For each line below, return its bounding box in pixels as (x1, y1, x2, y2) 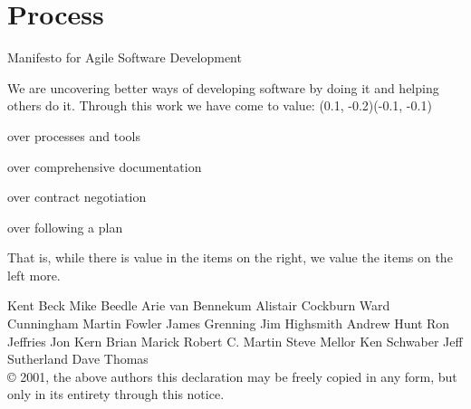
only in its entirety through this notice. (7, 385, 225, 404)
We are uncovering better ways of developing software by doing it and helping (7, 78, 439, 97)
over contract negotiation (7, 187, 147, 206)
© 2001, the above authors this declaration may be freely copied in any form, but (7, 366, 457, 385)
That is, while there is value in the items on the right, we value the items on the (7, 248, 453, 267)
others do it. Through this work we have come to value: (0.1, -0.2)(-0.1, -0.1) (7, 96, 432, 115)
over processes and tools (7, 126, 140, 145)
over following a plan (7, 217, 123, 236)
